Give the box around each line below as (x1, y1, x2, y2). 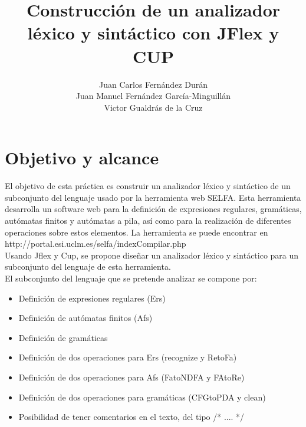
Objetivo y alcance (5, 145, 159, 170)
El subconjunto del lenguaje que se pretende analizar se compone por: (5, 272, 257, 284)
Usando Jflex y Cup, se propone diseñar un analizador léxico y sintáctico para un (5, 249, 299, 261)
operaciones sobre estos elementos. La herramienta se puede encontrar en (5, 226, 268, 238)
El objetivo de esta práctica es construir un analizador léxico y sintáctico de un (5, 180, 291, 192)
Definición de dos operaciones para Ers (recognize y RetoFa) (18, 351, 237, 363)
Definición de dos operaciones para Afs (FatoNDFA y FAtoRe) (18, 370, 245, 383)
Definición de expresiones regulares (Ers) (18, 292, 166, 304)
